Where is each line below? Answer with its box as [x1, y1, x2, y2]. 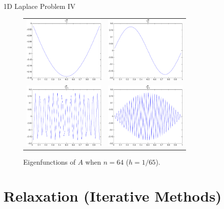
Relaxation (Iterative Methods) [3, 186, 222, 206]
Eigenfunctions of [23, 157, 76, 167]
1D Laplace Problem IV [3, 1, 75, 11]
